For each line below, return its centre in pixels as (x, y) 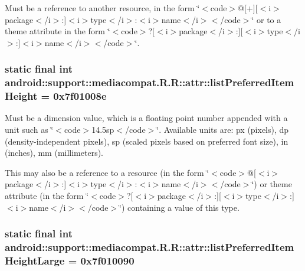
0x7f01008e (80, 96)
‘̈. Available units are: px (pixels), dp (223, 130)
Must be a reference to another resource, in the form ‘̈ (102, 8)
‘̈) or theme (272, 184)
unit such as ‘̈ (29, 130)
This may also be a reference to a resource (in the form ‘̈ (107, 172)
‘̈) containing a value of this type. (179, 207)
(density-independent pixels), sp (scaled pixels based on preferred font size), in (147, 141)
